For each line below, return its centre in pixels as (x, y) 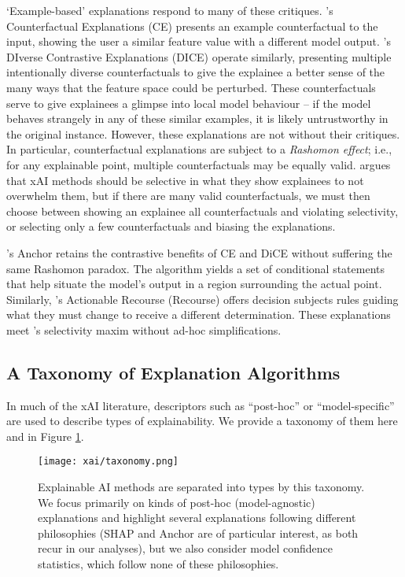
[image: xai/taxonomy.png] (108, 462)
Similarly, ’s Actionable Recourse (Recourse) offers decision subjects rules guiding (202, 299)
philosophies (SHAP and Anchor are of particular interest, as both (198, 533)
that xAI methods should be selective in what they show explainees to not (185, 180)
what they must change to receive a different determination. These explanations (199, 314)
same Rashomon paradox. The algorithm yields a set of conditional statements (195, 268)
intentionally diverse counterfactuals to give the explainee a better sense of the (196, 72)
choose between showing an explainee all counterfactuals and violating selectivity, (202, 211)
